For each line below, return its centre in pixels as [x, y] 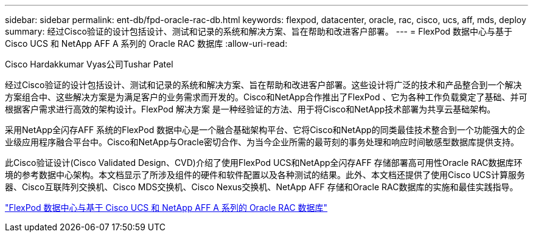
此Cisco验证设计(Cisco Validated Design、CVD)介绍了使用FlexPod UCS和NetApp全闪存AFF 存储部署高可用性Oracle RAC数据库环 [264, 163]
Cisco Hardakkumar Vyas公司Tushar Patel [89, 64]
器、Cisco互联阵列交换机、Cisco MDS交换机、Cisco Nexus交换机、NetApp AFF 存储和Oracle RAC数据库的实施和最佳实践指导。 [262, 187]
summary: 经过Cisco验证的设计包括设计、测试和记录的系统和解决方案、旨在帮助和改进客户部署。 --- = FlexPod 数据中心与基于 [259, 31]
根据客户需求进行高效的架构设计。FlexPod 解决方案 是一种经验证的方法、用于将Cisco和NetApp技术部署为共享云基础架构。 [250, 109]
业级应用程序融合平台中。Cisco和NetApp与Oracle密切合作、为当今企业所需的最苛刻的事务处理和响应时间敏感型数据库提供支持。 [262, 142]
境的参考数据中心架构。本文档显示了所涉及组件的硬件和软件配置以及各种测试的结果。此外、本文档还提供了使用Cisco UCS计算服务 [265, 175]
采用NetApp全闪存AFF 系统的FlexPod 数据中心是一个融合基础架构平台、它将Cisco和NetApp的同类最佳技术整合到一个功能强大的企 [265, 130]
